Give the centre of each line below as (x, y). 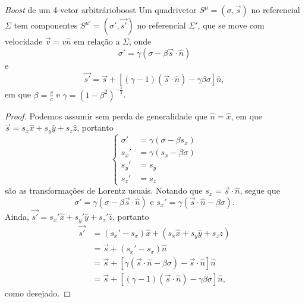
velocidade (24, 41)
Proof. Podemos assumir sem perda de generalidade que (106, 116)
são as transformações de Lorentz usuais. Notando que (104, 190)
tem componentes (46, 25)
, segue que (260, 190)
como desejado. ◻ (38, 293)
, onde (140, 41)
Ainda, (17, 217)
